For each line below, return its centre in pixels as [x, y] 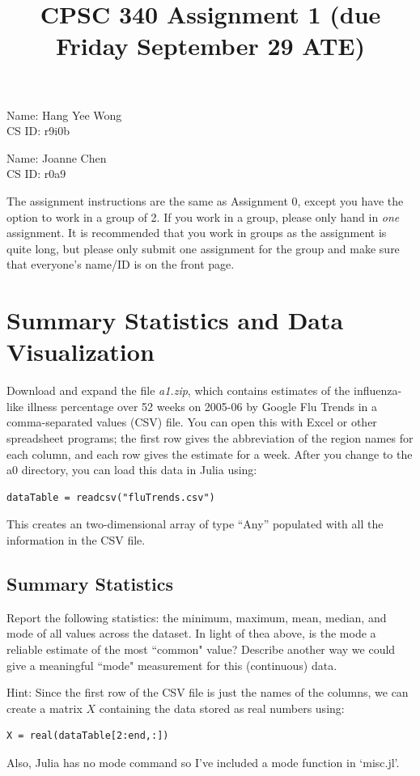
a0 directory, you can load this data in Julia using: [132, 470]
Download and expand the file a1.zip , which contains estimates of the [178, 390]
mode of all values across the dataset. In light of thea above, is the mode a [191, 633]
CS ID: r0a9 [36, 174]
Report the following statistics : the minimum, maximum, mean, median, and [197, 617]
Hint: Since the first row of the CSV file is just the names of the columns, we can [208, 692]
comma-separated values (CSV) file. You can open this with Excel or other [192, 422]
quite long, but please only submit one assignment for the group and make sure [203, 248]
